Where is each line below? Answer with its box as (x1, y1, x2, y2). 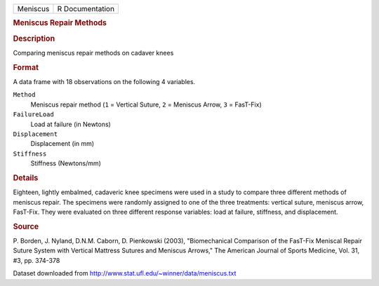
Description (13, 34, 55, 43)
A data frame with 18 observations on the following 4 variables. (13, 77, 196, 86)
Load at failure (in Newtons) (30, 120, 112, 128)
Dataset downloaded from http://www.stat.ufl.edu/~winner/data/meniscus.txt (13, 269, 237, 278)
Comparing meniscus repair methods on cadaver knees (13, 48, 174, 57)
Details (13, 172, 39, 182)
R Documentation (57, 4, 115, 13)
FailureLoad (13, 111, 54, 118)
